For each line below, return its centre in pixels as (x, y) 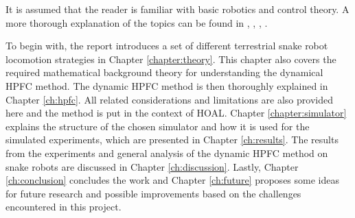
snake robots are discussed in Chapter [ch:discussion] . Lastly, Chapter (152, 166)
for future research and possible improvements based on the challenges (153, 193)
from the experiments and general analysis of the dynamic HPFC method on (167, 153)
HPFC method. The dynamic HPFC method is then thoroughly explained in (167, 85)
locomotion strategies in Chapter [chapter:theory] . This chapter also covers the (171, 59)
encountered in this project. (64, 207)
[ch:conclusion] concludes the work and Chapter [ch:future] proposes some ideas (172, 180)
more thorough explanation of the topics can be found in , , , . (137, 22)
